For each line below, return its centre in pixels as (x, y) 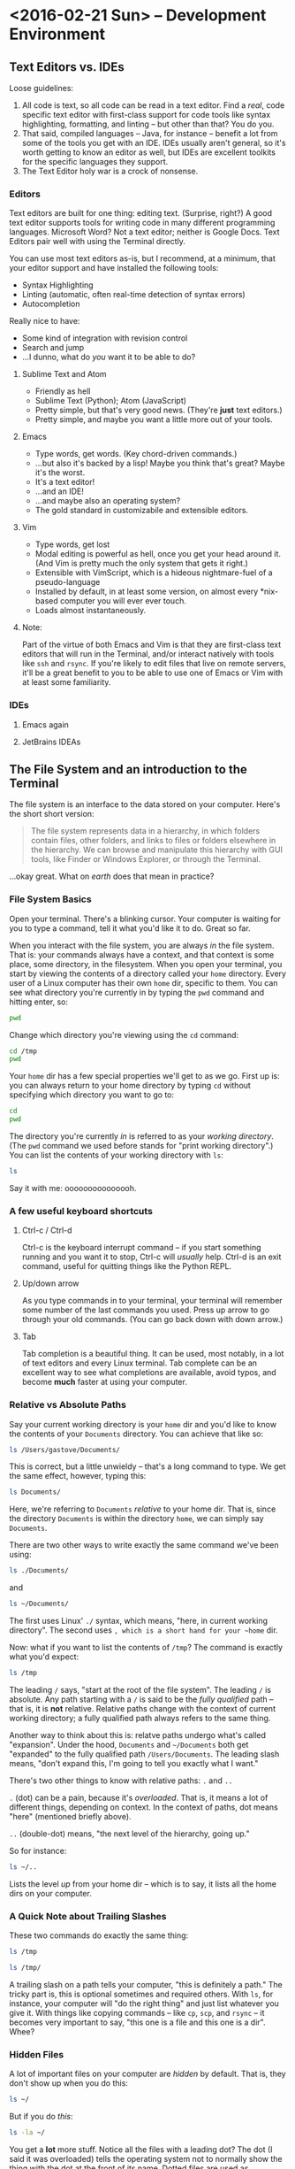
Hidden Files (37, 2054)
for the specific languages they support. (95, 162)
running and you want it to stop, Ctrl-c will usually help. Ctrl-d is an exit (151, 1257)
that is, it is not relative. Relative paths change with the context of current (143, 1708)
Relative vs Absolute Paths (68, 1405)
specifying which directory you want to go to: (92, 1095)
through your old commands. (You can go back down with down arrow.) (152, 1319)
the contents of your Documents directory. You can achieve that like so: (136, 1434)
